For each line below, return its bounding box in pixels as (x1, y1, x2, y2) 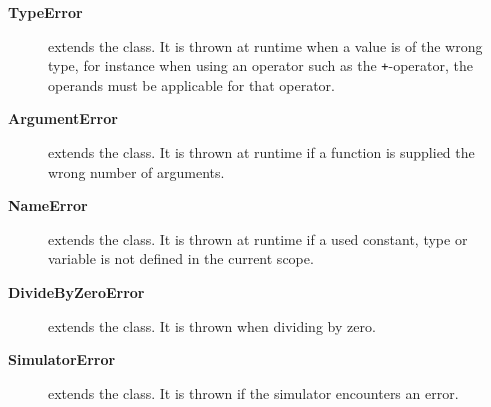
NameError (8, 195, 88, 216)
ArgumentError (8, 108, 118, 129)
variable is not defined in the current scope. (48, 248, 314, 269)
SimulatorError (8, 349, 116, 370)
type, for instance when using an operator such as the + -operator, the (48, 55, 473, 76)
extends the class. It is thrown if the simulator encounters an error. (48, 382, 459, 403)
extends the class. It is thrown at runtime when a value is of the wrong (48, 35, 483, 56)
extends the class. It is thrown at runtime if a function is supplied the (48, 142, 475, 163)
